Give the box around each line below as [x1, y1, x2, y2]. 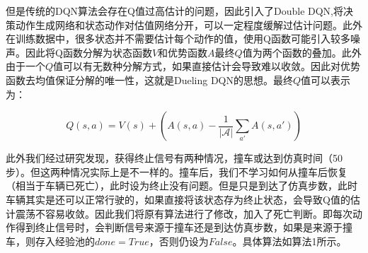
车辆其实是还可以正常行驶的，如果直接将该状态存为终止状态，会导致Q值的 [6, 192, 350, 206]
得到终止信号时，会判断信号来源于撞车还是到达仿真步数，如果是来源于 [15, 220, 343, 235]
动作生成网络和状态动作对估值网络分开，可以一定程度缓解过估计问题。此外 [15, 17, 362, 32]
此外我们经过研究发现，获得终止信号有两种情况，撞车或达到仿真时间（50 [6, 151, 343, 165]
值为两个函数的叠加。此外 [242, 45, 362, 59]
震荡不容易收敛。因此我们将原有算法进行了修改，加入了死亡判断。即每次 [15, 206, 352, 220]
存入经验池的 [35, 233, 95, 248]
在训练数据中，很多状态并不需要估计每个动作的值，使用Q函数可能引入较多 [6, 31, 350, 46]
